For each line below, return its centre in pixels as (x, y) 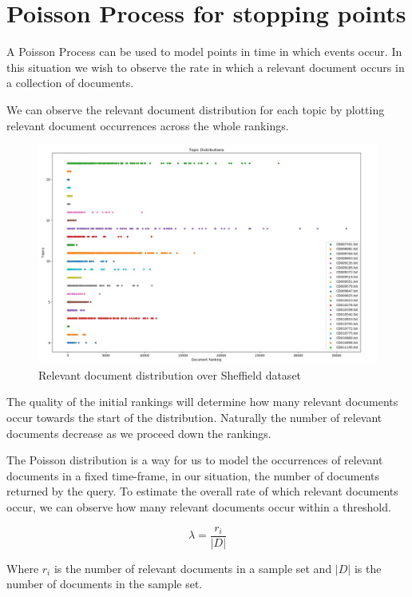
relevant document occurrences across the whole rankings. (148, 125)
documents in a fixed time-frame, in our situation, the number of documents (193, 475)
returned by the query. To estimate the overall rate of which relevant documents (202, 491)
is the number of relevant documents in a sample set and (193, 568)
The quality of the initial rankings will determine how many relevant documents (202, 402)
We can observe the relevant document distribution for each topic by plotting (196, 109)
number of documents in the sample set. (105, 584)
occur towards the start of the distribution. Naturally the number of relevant (194, 417)
